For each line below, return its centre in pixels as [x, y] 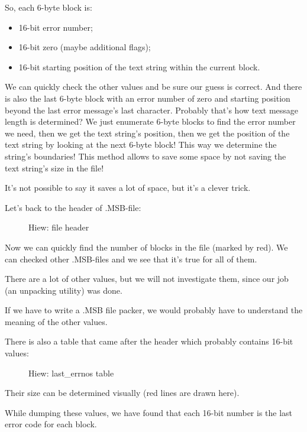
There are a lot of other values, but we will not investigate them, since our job [147, 279]
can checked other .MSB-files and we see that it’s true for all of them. [131, 259]
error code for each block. [51, 424]
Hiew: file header [59, 227]
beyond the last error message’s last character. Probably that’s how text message [152, 110]
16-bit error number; [56, 27]
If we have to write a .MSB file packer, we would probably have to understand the [154, 310]
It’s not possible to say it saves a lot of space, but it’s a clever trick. [128, 188]
